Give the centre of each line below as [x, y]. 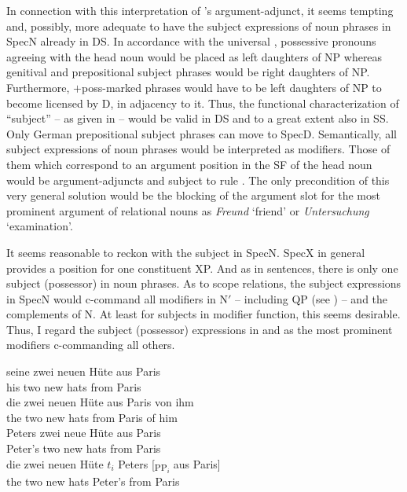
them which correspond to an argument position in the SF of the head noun [189, 164]
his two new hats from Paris [74, 386]
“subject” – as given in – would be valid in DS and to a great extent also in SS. [198, 118]
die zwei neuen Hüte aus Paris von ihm [100, 402]
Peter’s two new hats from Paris [84, 448]
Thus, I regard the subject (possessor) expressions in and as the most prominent [200, 329]
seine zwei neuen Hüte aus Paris [84, 371]
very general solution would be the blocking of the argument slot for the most [193, 195]
